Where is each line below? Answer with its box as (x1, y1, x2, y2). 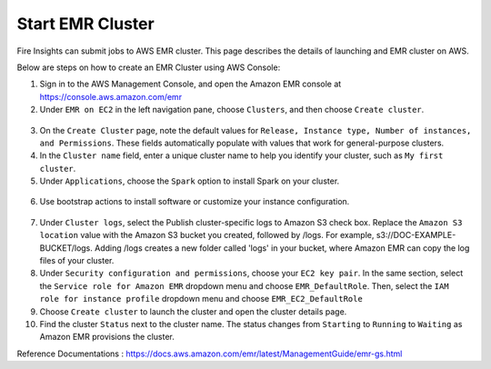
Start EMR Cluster (16, 14, 155, 34)
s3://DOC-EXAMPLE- (376, 230, 456, 241)
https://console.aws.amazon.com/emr (39, 91, 182, 102)
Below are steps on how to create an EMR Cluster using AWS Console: (16, 62, 281, 73)
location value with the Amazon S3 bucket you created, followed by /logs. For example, (39, 230, 375, 241)
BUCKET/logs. (39, 242, 93, 254)
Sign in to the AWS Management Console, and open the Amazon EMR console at (39, 78, 342, 90)
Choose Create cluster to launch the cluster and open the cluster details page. (39, 305, 347, 317)
